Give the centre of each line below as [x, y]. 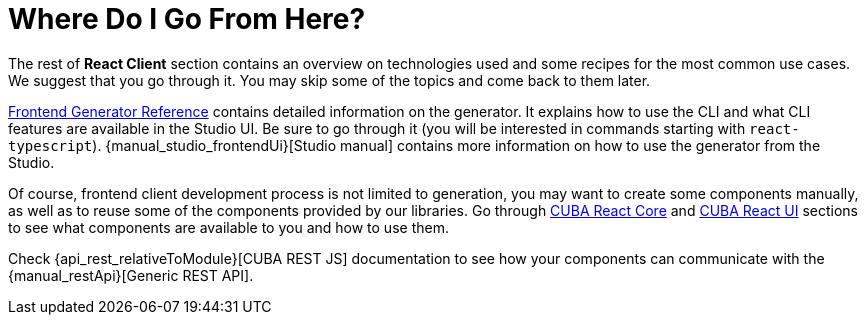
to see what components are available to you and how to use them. [228, 227]
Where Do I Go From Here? [187, 19]
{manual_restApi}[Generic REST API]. [131, 275]
